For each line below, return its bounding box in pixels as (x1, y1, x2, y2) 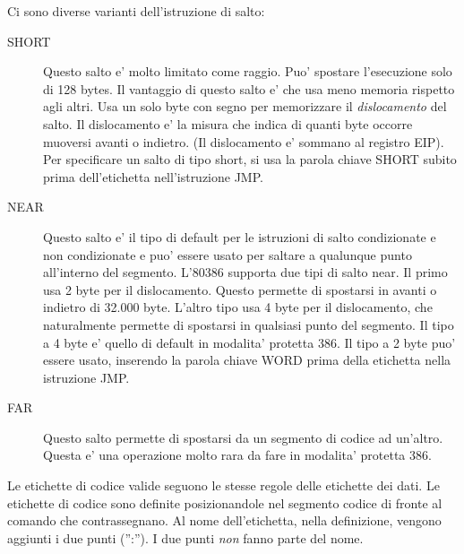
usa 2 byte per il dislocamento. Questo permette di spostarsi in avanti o (43, 280, 437, 299)
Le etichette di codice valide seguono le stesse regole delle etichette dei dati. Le (7, 476, 440, 495)
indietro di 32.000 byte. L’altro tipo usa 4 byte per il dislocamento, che (43, 298, 433, 316)
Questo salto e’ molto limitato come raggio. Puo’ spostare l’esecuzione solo (43, 62, 452, 81)
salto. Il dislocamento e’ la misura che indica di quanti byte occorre (43, 114, 413, 133)
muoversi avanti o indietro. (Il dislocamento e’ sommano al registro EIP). (43, 132, 444, 151)
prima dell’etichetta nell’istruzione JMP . (43, 167, 263, 186)
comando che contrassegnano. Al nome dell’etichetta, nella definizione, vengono (7, 511, 442, 530)
